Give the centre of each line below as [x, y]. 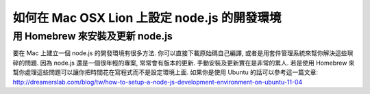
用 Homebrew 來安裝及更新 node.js [92, 36]
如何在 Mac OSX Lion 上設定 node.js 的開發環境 [147, 18]
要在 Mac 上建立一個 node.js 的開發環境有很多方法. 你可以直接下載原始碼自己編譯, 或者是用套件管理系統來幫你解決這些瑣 [183, 53]
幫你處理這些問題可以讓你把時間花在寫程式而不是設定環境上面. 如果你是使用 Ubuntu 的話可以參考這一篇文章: [165, 72]
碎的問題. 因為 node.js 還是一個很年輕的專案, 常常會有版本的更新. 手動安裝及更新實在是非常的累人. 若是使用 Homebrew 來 [184, 63]
